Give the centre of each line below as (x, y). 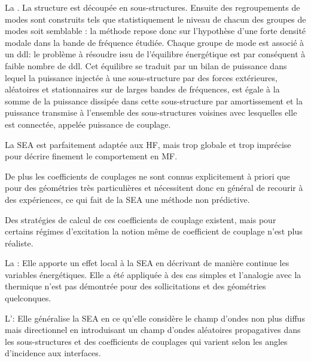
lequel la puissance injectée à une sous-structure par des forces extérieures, (141, 77)
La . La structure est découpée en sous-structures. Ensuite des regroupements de (153, 7)
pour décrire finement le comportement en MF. (91, 156)
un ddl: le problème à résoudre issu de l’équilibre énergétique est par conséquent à (155, 54)
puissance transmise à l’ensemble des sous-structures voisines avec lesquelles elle (151, 112)
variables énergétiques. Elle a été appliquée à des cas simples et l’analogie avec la (153, 274)
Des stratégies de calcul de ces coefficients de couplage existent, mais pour (141, 219)
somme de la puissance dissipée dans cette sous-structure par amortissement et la (154, 101)
